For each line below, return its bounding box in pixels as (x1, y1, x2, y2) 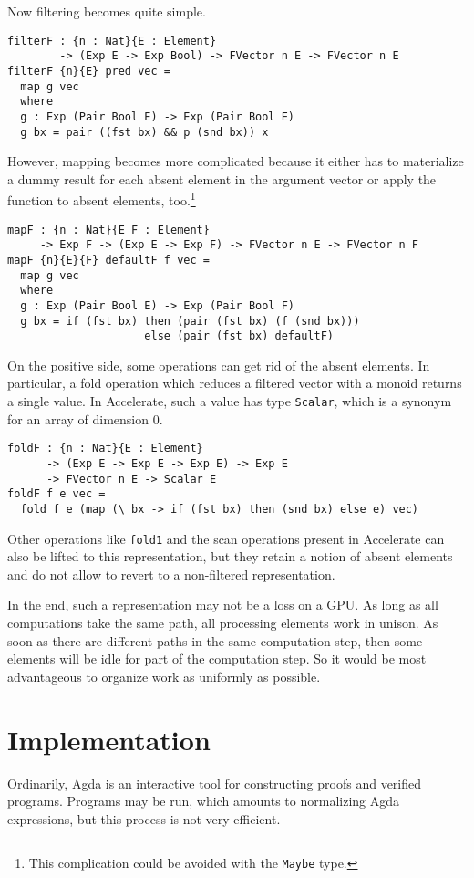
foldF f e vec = (7, 487, 106, 501)
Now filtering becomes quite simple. (7, 2, 206, 20)
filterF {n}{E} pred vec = (7, 64, 170, 78)
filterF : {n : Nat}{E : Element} (7, 34, 217, 47)
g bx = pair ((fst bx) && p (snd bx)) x (20, 125, 269, 139)
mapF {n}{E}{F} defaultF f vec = (7, 253, 210, 267)
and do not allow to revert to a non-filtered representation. (7, 564, 335, 583)
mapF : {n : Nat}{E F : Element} (7, 223, 210, 236)
